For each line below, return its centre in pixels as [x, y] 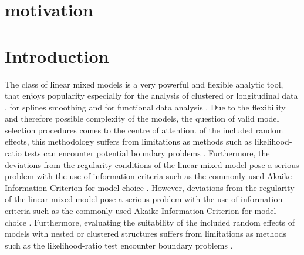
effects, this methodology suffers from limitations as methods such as [129, 141]
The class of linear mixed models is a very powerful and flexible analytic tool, [144, 84]
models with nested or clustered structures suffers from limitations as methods [146, 234]
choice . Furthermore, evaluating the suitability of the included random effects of [150, 222]
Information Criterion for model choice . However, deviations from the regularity [150, 187]
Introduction [57, 56]
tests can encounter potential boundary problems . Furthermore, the [147, 153]
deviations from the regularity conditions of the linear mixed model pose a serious [152, 164]
